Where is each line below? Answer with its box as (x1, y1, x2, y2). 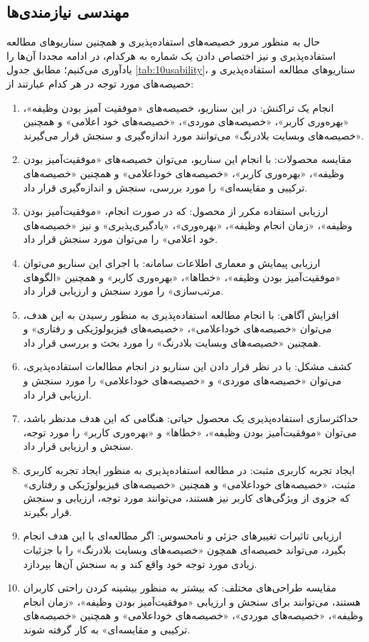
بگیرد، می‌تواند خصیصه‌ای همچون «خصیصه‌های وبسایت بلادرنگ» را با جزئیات (23, 542, 346, 557)
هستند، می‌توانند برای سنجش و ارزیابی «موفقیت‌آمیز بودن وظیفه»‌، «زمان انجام (23, 594, 361, 609)
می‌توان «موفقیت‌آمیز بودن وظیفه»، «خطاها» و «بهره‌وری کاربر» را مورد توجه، (23, 424, 357, 439)
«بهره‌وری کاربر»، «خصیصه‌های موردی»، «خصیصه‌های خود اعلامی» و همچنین (23, 114, 349, 129)
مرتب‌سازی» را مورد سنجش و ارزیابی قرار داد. (23, 283, 224, 298)
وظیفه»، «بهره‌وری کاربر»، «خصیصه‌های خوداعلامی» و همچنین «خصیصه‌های (23, 165, 344, 180)
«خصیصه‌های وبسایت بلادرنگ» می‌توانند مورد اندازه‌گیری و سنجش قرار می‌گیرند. (23, 127, 365, 142)
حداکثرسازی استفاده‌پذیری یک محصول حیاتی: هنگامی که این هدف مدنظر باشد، (23, 411, 358, 426)
